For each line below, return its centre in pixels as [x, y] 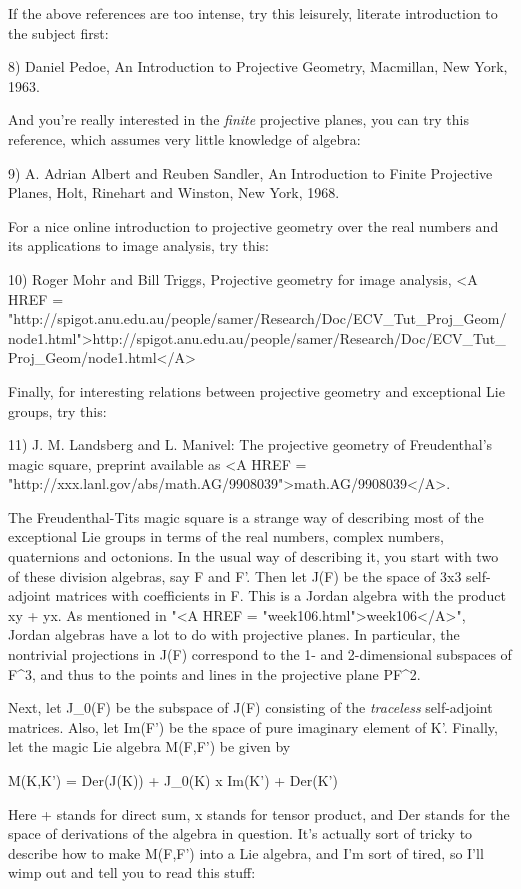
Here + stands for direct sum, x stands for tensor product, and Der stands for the [259, 813]
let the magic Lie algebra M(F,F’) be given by [149, 746]
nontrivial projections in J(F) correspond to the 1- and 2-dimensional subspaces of [260, 654]
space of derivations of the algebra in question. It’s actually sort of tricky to [240, 833]
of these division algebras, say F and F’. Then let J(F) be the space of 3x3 [235, 575]
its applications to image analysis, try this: [138, 245]
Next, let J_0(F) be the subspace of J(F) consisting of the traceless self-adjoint [250, 707]
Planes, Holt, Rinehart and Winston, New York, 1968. [174, 192]
